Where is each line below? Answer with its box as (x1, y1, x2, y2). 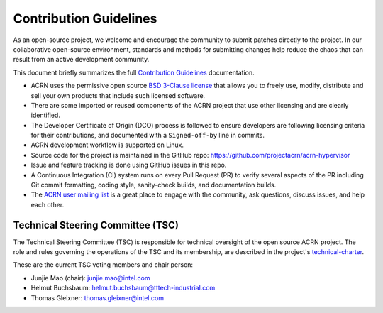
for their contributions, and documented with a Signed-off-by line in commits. (30, 131, 265, 140)
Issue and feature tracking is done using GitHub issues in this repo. (30, 160, 227, 170)
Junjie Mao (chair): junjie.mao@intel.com (30, 273, 150, 282)
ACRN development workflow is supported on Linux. (30, 141, 184, 149)
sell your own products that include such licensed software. (30, 91, 206, 99)
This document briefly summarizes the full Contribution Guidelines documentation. (13, 68, 255, 77)
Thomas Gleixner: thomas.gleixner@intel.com (30, 293, 165, 302)
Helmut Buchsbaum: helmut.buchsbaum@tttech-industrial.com (30, 284, 216, 292)
